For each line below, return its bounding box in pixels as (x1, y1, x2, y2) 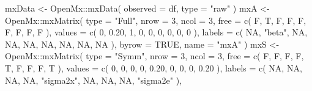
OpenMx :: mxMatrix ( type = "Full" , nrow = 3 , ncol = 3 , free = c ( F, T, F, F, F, (5, 13, 306, 26)
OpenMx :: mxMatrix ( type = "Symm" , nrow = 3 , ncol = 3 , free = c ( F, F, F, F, (5, 49, 304, 62)
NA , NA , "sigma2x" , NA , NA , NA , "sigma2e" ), (5, 73, 182, 86)
